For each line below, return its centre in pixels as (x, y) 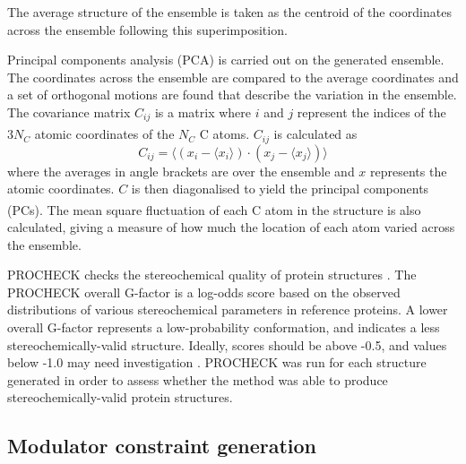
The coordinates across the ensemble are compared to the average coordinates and (233, 77)
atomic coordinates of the (104, 134)
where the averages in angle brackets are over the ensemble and (181, 171)
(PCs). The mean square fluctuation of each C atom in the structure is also (214, 209)
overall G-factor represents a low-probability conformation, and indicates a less (224, 327)
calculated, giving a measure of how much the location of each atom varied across (231, 226)
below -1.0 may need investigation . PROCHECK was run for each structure (217, 362)
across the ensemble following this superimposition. (147, 29)
